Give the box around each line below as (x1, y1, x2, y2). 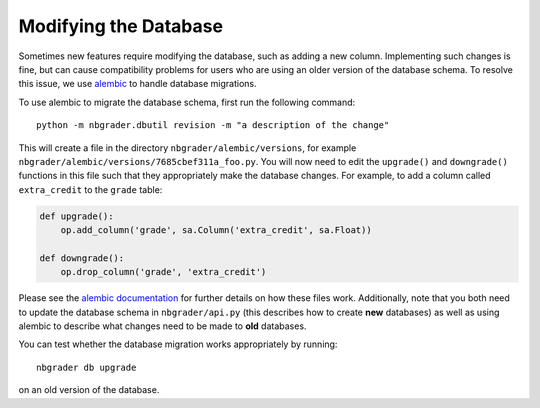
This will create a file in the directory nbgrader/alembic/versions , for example (18, 141, 357, 154)
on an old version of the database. (18, 384, 160, 396)
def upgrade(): (39, 210, 114, 222)
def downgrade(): (39, 252, 125, 264)
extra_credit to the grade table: (18, 183, 163, 195)
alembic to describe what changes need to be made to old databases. (18, 320, 307, 332)
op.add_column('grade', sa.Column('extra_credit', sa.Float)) (60, 225, 372, 236)
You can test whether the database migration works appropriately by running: (18, 338, 338, 350)
